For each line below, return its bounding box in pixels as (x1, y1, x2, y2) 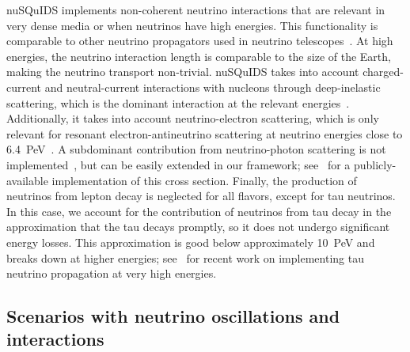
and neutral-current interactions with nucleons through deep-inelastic (44, 78, 381, 95)
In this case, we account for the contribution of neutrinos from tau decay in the (6, 202, 392, 219)
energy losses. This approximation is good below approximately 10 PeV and (6, 233, 375, 250)
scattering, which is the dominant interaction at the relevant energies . (6, 94, 350, 111)
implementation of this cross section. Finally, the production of (51, 172, 357, 188)
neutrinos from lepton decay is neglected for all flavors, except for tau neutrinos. (6, 187, 396, 204)
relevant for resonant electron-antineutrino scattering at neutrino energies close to (6, 125, 403, 142)
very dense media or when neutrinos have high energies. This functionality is (6, 17, 378, 33)
